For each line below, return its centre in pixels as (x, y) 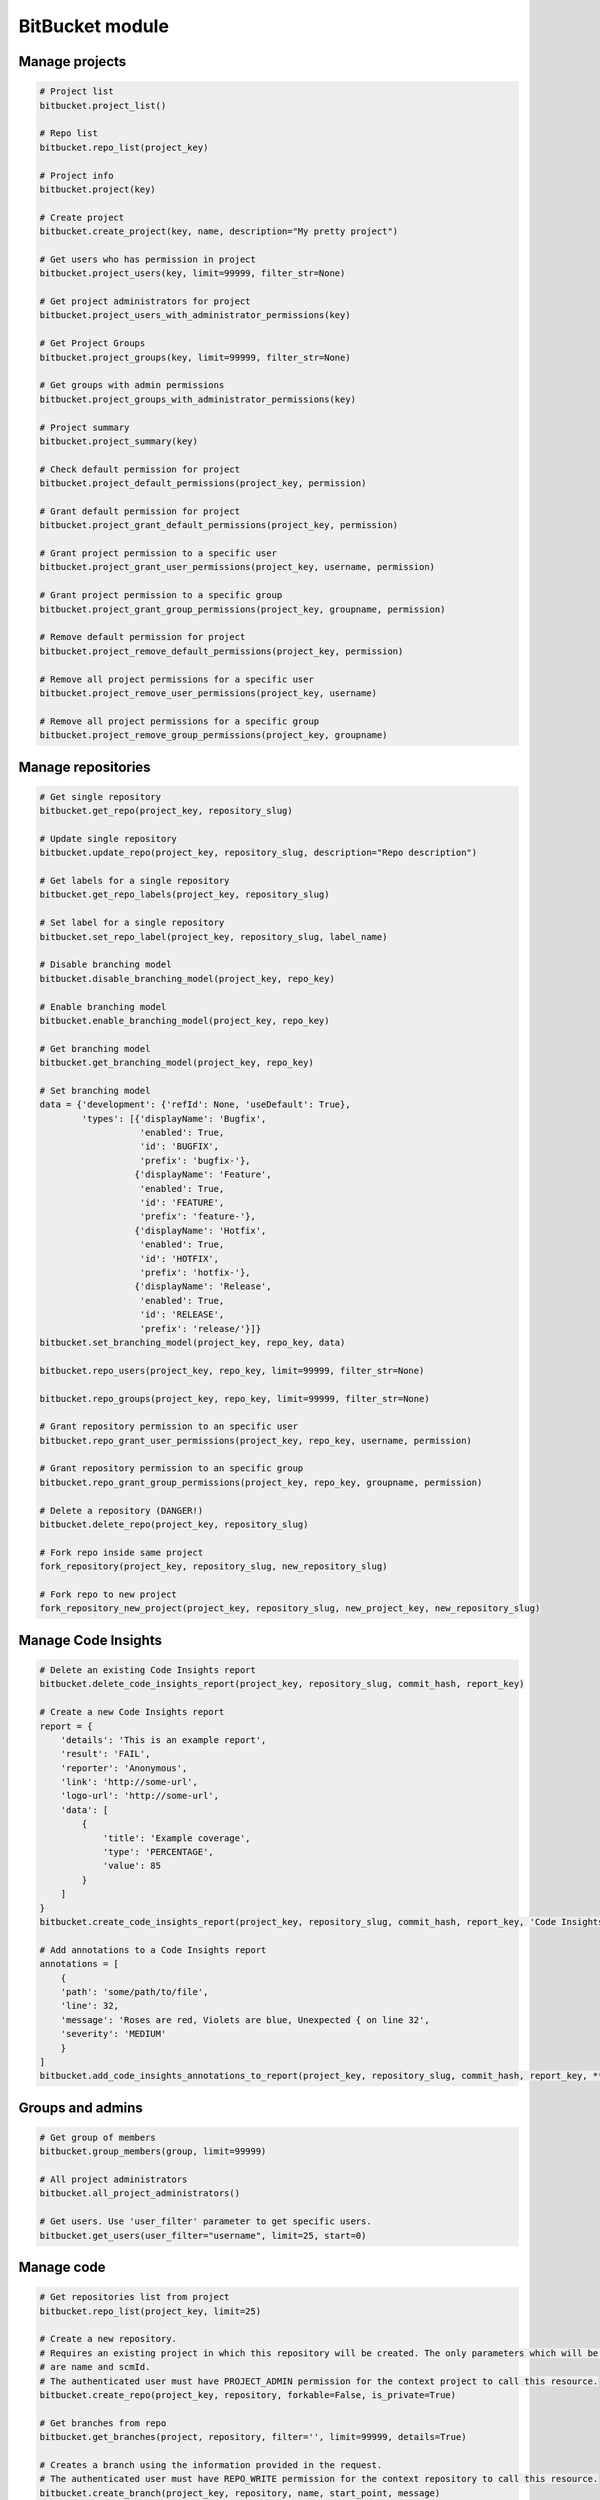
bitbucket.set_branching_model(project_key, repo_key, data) (192, 1342)
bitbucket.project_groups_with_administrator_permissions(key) (198, 399)
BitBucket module (94, 26)
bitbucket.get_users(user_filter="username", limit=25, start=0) (203, 2235)
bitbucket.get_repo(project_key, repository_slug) (166, 811)
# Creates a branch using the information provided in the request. (211, 2464)
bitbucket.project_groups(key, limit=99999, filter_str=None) (195, 357)
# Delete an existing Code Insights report (148, 1669)
